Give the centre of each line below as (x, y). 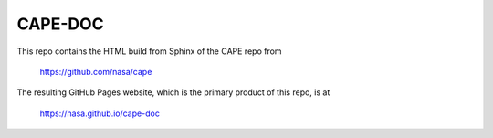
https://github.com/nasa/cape (96, 71)
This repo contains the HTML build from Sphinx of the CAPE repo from (149, 51)
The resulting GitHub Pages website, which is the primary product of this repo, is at (173, 92)
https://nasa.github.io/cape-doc (100, 113)
